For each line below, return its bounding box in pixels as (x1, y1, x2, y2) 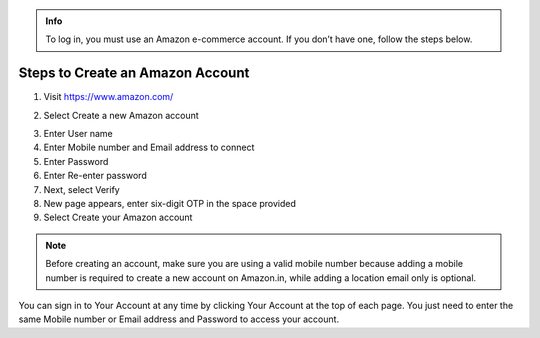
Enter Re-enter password (43, 170, 147, 182)
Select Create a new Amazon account (43, 109, 199, 121)
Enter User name (43, 128, 114, 140)
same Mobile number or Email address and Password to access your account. (18, 313, 340, 325)
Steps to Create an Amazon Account (18, 65, 250, 82)
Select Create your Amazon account (43, 211, 193, 224)
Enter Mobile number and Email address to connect (43, 141, 255, 154)
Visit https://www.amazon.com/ (43, 91, 174, 103)
